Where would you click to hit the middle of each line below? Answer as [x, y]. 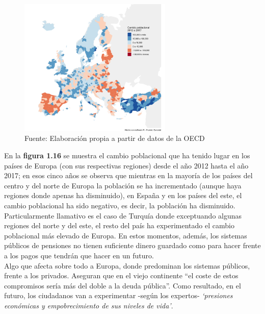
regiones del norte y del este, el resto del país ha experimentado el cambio [119, 225]
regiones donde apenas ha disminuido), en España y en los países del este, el [123, 195]
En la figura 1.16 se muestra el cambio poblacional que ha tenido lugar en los [127, 155]
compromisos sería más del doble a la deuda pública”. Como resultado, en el [123, 285]
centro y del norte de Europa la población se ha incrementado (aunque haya [123, 185]
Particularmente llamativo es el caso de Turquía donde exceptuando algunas [123, 215]
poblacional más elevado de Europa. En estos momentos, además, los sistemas [126, 235]
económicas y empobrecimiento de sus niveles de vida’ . [89, 305]
